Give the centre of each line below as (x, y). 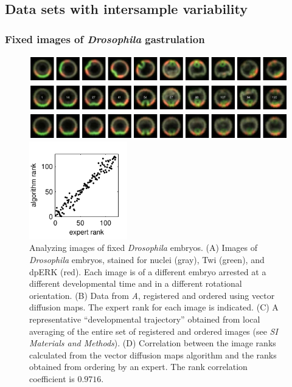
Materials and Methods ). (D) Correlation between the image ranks (153, 343)
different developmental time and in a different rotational (136, 283)
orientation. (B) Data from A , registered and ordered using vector (152, 295)
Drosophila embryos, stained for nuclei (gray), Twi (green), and (147, 259)
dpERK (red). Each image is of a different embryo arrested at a (148, 271)
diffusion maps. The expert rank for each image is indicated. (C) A (154, 307)
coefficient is (52, 378)
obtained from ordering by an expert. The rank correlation (138, 367)
